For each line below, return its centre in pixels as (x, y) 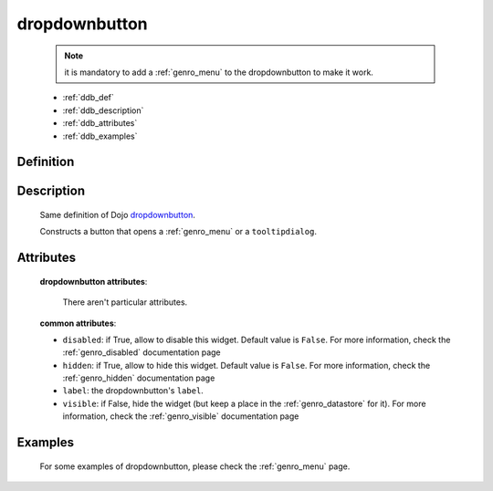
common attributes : (78, 323)
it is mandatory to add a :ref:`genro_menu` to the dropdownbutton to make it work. (219, 72)
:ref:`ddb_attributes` (100, 123)
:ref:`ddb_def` (88, 98)
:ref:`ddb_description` (103, 110)
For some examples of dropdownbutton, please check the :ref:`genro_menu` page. (195, 466)
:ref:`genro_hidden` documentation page (139, 378)
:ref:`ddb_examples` (100, 136)
